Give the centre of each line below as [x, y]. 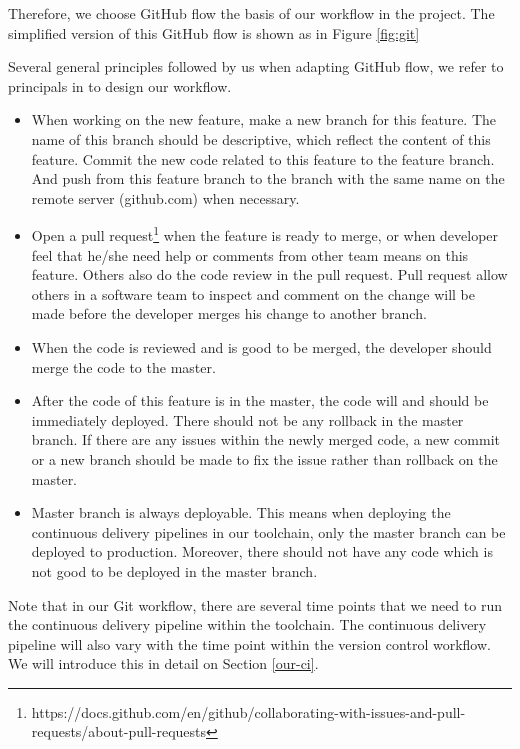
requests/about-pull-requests [119, 731]
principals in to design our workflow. [120, 85]
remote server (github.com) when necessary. [165, 197]
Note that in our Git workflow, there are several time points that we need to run [255, 604]
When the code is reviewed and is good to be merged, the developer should [261, 346]
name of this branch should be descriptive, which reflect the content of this [261, 138]
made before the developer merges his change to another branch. [229, 313]
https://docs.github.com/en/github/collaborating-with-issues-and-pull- [248, 711]
